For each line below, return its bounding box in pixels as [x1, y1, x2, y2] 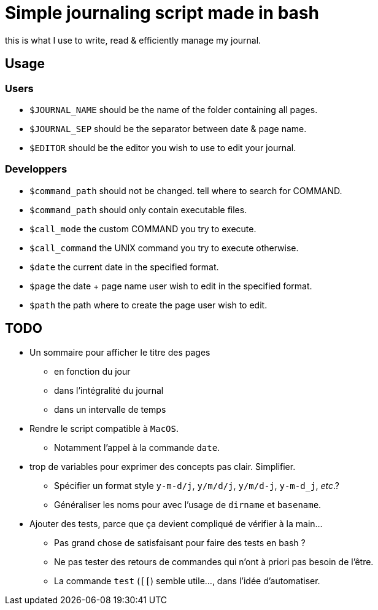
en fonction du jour [54, 366, 131, 377]
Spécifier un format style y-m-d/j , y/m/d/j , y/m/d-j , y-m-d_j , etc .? [54, 480, 340, 491]
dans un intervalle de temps [54, 404, 166, 415]
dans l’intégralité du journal [54, 385, 164, 396]
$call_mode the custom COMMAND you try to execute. [29, 223, 256, 234]
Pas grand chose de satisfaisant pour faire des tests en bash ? [54, 537, 306, 548]
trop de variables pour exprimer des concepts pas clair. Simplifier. [29, 461, 296, 472]
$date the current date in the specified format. [29, 261, 219, 272]
